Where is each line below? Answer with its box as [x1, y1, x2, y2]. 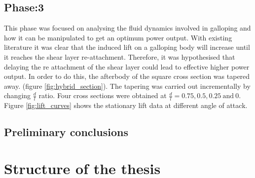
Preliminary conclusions [4, 124, 128, 140]
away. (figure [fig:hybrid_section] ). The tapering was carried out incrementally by [4, 80, 251, 91]
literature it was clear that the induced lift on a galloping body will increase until [4, 42, 250, 52]
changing [4, 90, 31, 101]
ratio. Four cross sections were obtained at [38, 90, 167, 101]
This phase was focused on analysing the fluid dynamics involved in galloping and [4, 23, 251, 33]
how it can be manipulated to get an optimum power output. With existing [4, 32, 232, 42]
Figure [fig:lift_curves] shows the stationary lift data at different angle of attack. [4, 100, 248, 110]
